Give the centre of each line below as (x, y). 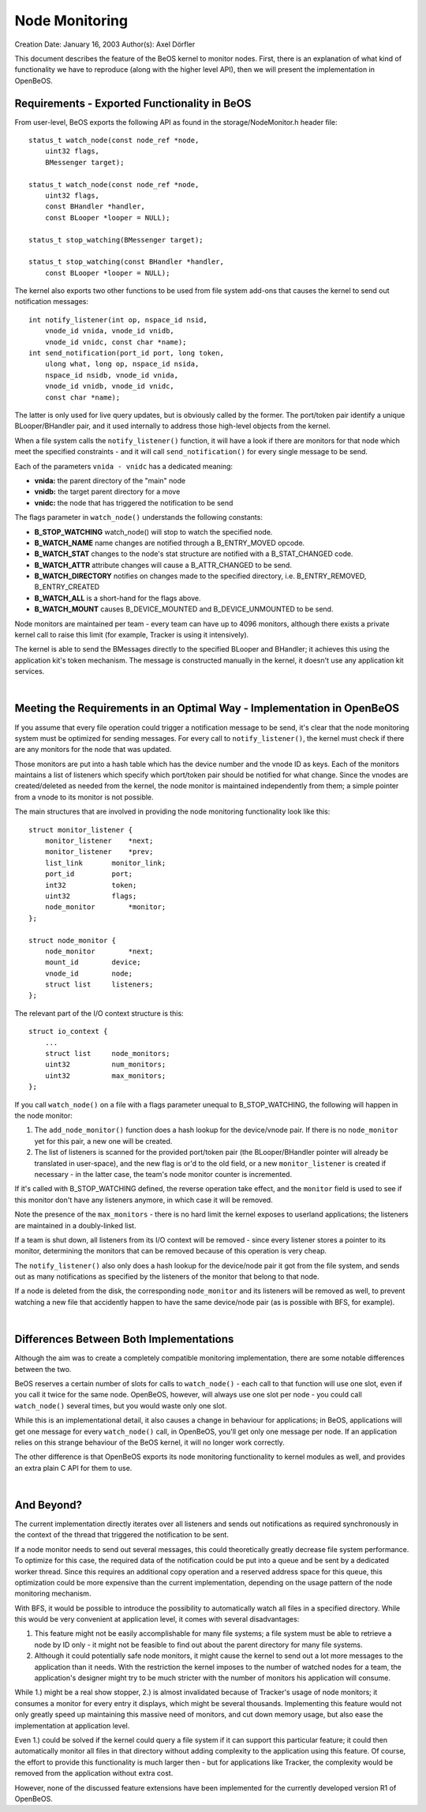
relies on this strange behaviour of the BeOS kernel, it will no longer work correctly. (149, 1442)
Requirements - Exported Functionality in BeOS (133, 103)
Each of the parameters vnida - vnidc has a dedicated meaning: (123, 466)
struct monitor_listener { (81, 830)
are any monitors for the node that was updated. (93, 750)
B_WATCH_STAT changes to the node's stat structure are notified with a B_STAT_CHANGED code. (194, 554)
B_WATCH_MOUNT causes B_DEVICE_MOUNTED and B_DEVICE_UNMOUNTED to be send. (184, 609)
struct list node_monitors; (107, 1054)
